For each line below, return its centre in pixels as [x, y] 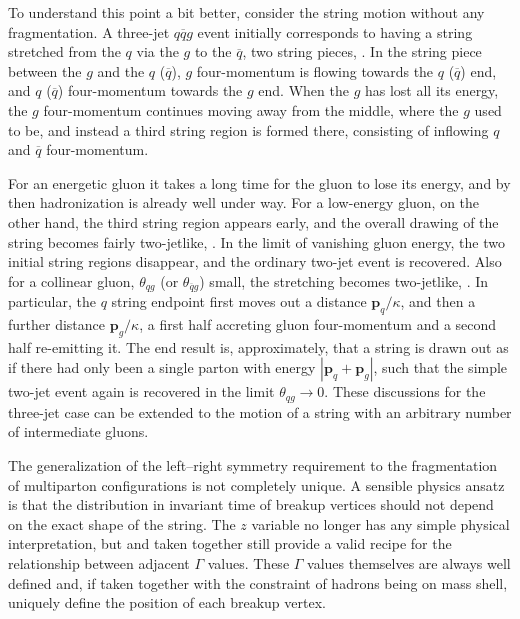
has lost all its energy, [431, 90]
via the [157, 51]
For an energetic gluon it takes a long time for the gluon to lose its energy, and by [259, 182]
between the [45, 70]
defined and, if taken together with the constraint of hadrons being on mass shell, [258, 582]
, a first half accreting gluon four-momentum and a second [318, 323]
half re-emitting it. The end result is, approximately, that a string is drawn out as [258, 346]
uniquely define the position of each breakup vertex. [167, 602]
